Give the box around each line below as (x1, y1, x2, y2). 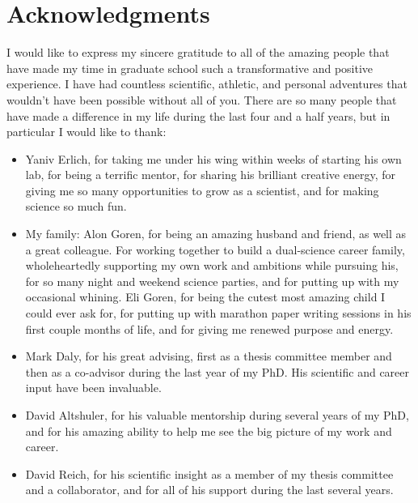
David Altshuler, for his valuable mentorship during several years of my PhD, (25, 407, 409, 423)
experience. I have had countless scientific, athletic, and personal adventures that (6, 75, 407, 92)
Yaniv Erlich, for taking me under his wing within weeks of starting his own (25, 150, 402, 167)
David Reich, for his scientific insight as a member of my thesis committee (25, 465, 394, 482)
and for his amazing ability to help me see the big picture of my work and (25, 422, 392, 439)
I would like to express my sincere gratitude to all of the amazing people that (6, 44, 390, 61)
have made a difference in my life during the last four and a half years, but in (6, 107, 391, 124)
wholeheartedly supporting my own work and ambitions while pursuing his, (25, 257, 399, 274)
